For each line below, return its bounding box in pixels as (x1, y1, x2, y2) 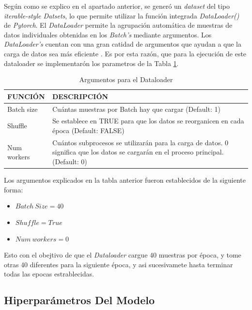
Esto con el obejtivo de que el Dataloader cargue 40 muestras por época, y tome (4, 250, 241, 260)
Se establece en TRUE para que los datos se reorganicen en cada (52, 116, 244, 126)
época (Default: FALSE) (52, 125, 125, 136)
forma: (4, 184, 23, 194)
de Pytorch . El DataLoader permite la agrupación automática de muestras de (4, 20, 233, 30)
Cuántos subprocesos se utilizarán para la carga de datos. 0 (52, 137, 229, 147)
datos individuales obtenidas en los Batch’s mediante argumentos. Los (4, 29, 212, 39)
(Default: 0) (52, 156, 87, 167)
